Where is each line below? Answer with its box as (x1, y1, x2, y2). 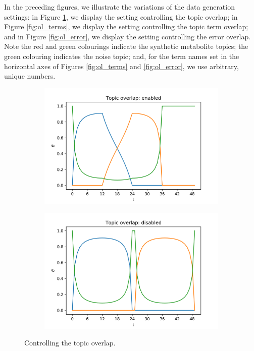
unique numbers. (4, 71, 56, 81)
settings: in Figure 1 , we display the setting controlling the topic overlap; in (4, 11, 238, 22)
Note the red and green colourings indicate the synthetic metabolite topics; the (4, 41, 248, 51)
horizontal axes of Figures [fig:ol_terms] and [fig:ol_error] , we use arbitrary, (4, 61, 239, 71)
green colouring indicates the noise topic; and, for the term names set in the (4, 50, 239, 61)
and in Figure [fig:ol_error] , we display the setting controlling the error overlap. (4, 31, 251, 41)
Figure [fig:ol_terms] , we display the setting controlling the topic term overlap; (4, 21, 248, 32)
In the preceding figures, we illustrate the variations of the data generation (4, 2, 235, 12)
